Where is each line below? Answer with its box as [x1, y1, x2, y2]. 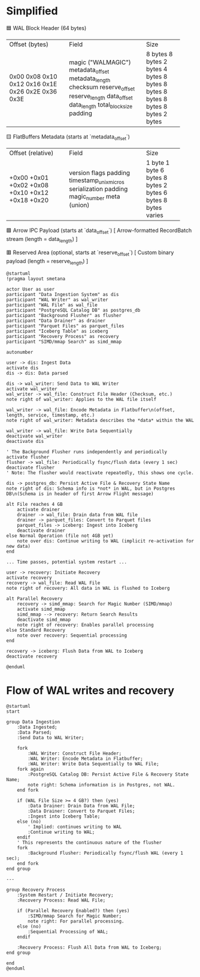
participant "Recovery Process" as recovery [6, 333, 119, 339]
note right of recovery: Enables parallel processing [17, 622, 154, 628]
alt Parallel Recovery [6, 595, 63, 602]
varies [146, 211, 163, 219]
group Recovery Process [6, 887, 66, 893]
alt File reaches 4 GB [6, 501, 63, 507]
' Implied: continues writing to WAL [28, 824, 122, 830]
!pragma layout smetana [6, 276, 66, 282]
